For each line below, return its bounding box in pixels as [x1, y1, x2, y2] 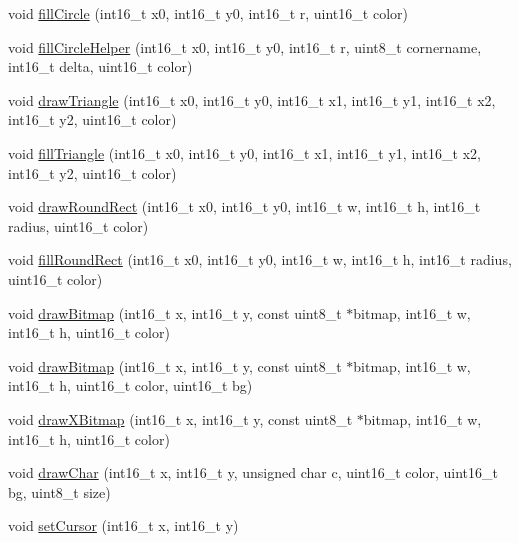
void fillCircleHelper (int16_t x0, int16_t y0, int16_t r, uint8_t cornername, [8, 36, 482, 57]
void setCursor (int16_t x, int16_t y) [8, 515, 239, 536]
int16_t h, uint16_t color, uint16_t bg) [8, 375, 253, 396]
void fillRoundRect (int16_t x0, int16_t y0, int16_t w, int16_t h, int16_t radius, [8, 249, 512, 270]
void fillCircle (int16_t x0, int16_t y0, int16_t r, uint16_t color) [8, 3, 408, 23]
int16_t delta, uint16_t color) [8, 56, 193, 77]
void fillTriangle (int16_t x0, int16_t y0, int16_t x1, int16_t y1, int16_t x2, [8, 142, 482, 163]
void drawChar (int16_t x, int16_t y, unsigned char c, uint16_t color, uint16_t [8, 462, 498, 483]
